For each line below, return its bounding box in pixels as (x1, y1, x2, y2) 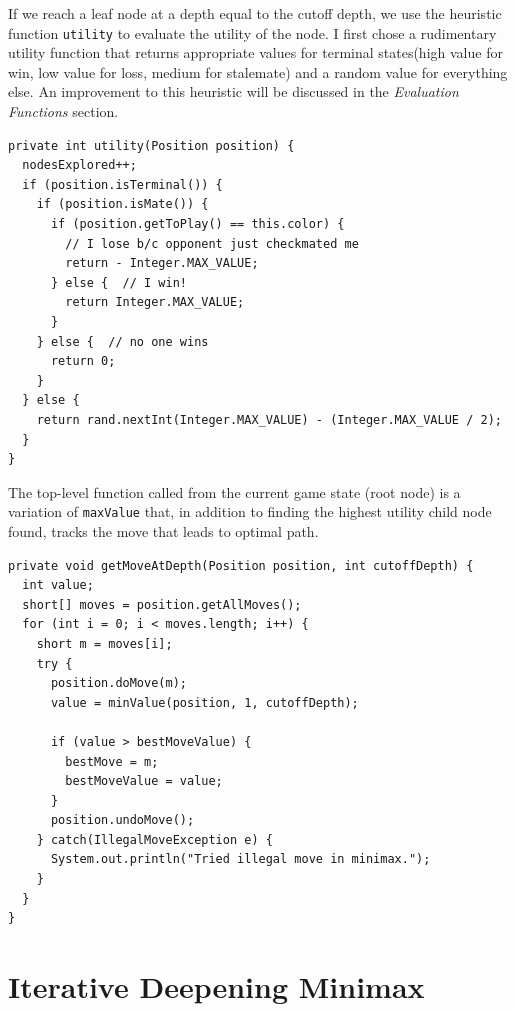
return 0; (50, 354, 116, 369)
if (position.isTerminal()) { (22, 177, 223, 192)
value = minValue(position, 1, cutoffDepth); (50, 695, 359, 710)
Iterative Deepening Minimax (8, 966, 425, 1007)
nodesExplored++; (22, 158, 137, 173)
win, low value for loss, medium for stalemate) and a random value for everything (8, 61, 508, 82)
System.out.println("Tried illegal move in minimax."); (50, 852, 431, 867)
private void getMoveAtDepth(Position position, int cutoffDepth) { (8, 558, 474, 573)
